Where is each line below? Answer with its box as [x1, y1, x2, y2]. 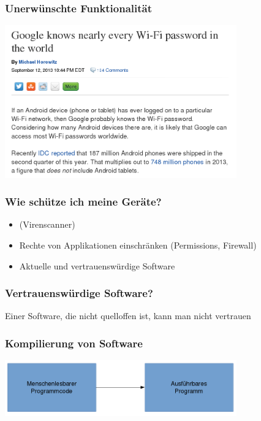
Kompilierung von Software [5, 335, 143, 350]
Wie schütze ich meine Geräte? [5, 194, 162, 209]
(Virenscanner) [19, 218, 75, 231]
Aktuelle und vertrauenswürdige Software [19, 259, 175, 272]
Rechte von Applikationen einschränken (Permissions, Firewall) [19, 238, 257, 251]
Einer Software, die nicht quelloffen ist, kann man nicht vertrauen [5, 309, 251, 322]
